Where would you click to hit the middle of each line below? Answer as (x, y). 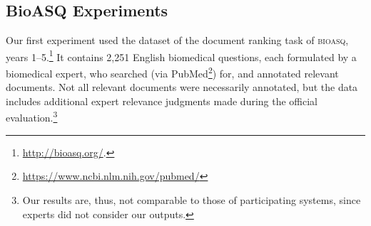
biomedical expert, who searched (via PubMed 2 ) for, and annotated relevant (172, 72)
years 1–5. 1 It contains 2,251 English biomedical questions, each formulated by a (181, 55)
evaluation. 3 (32, 117)
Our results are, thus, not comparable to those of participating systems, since (192, 199)
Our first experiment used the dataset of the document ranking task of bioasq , (177, 40)
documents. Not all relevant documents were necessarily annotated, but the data (182, 87)
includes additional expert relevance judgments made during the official (162, 101)
